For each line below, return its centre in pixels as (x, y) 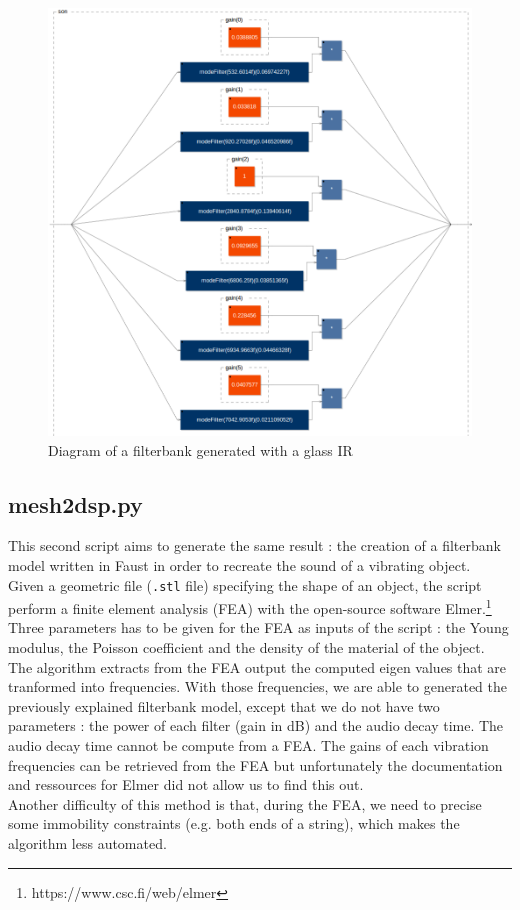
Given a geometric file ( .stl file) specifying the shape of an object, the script (245, 584)
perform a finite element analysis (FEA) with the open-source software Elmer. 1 (250, 606)
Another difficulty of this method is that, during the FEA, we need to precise (245, 803)
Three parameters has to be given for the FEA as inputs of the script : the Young (258, 627)
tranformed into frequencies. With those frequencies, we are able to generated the (257, 686)
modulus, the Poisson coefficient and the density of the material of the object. (246, 647)
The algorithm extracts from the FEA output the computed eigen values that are (257, 666)
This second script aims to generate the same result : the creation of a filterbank (254, 545)
